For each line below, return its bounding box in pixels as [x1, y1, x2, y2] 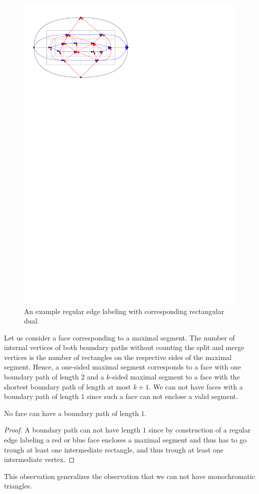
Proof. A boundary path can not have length [4, 424, 141, 435]
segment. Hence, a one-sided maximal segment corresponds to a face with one [4, 361, 241, 372]
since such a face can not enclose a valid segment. [87, 391, 238, 401]
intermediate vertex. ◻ [4, 454, 75, 464]
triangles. [4, 480, 32, 491]
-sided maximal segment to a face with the [110, 371, 240, 382]
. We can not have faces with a [149, 381, 243, 391]
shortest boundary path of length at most [4, 381, 131, 391]
